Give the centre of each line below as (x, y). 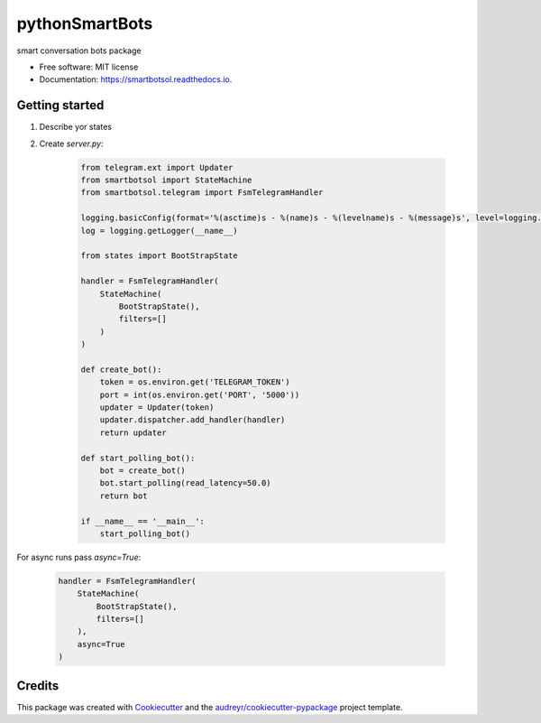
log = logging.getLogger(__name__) (159, 231)
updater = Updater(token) (157, 408)
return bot (124, 496)
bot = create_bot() (143, 470)
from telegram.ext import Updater (157, 167)
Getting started (60, 105)
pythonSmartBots (85, 23)
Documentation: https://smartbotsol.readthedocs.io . (136, 79)
